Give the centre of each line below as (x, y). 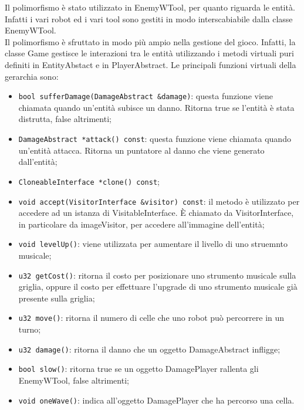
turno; (30, 329)
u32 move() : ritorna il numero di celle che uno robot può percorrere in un (151, 318)
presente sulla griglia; (57, 298)
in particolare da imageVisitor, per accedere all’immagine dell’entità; (141, 224)
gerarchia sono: (32, 76)
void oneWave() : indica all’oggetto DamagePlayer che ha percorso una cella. (156, 400)
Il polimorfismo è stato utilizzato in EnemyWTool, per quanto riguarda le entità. (150, 7)
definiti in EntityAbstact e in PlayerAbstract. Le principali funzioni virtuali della (151, 64)
